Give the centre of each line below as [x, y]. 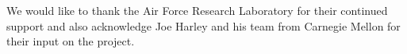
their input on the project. [71, 41]
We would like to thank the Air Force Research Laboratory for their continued [197, 10]
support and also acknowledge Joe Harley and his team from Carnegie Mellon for [203, 25]
